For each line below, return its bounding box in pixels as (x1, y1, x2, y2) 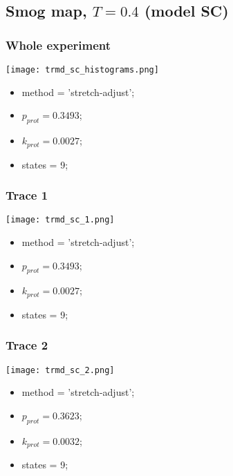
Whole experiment (6, 36, 111, 53)
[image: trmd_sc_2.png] (6, 365, 115, 375)
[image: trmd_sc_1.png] (6, 215, 115, 225)
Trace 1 (6, 187, 48, 204)
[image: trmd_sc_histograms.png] (6, 65, 159, 75)
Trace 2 (6, 336, 48, 354)
